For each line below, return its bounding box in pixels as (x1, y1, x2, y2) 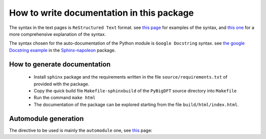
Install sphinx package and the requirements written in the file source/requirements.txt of (33, 74, 228, 80)
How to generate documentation (9, 60, 111, 68)
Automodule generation (9, 114, 84, 123)
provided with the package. (33, 81, 90, 87)
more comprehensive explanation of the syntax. (9, 31, 106, 37)
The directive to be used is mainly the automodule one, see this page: (9, 127, 153, 133)
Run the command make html (33, 95, 96, 101)
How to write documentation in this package (9, 7, 194, 18)
